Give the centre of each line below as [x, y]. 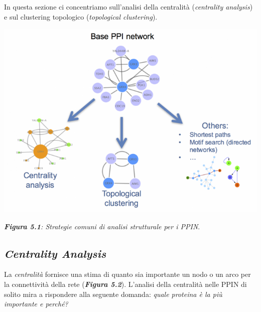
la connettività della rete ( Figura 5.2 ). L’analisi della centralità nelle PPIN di [125, 284]
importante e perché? [36, 304]
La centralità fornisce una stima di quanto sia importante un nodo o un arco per [127, 274]
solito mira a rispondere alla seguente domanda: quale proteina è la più [113, 294]
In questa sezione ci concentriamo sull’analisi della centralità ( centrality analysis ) [128, 7]
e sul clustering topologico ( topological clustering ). [81, 16]
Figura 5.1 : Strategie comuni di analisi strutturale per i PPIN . [102, 226]
